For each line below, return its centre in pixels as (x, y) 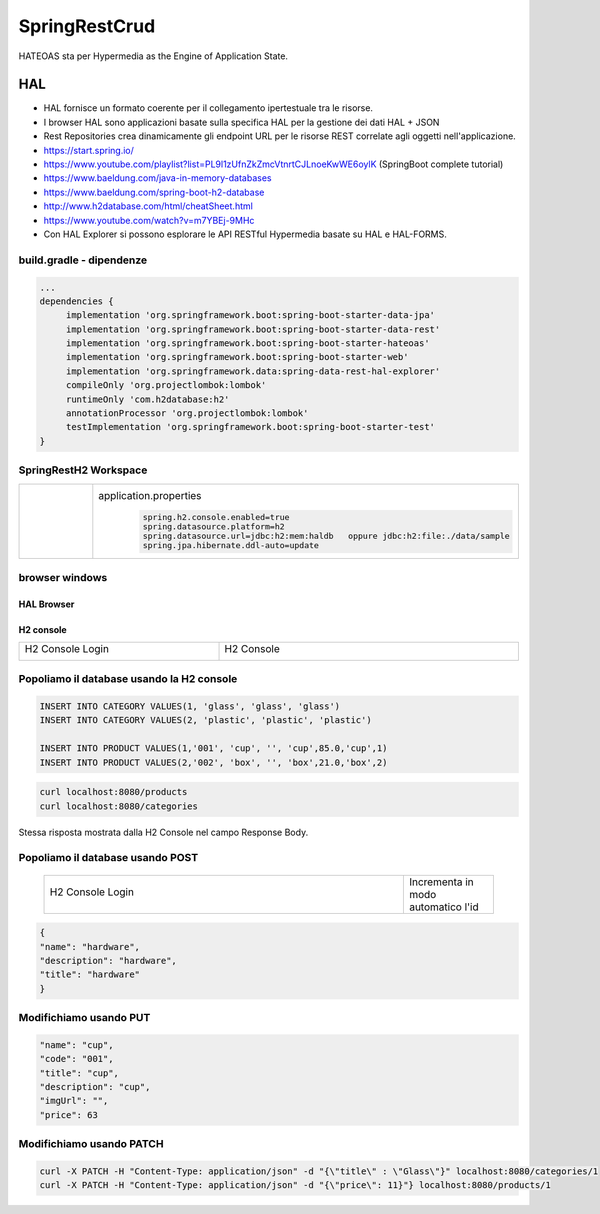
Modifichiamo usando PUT (84, 1018)
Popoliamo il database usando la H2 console (128, 679)
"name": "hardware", (89, 946)
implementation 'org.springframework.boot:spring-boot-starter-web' (237, 357)
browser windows (63, 577)
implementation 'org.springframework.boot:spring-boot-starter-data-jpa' (250, 315)
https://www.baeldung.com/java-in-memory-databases (157, 178)
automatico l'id (443, 907)
